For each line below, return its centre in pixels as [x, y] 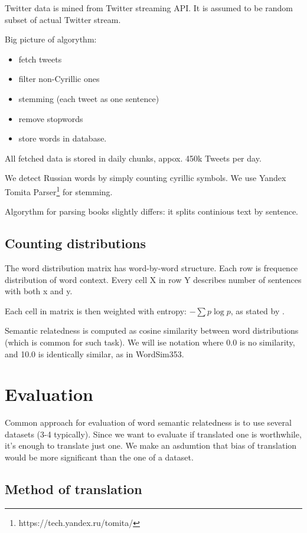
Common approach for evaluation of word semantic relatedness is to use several [148, 422]
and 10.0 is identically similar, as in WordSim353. [94, 353]
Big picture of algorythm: [51, 39]
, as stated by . [257, 310]
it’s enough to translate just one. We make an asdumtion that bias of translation [151, 445]
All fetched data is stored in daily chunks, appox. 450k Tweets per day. [133, 158]
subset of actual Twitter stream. [63, 19]
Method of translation [74, 489]
